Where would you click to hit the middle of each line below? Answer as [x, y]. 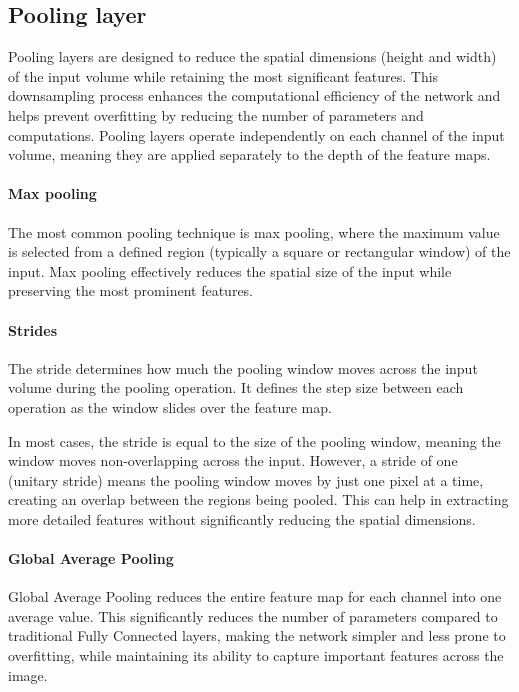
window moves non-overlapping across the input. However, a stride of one [233, 460]
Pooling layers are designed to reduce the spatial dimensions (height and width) [252, 56]
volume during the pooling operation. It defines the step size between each [236, 387]
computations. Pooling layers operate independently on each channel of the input [256, 134]
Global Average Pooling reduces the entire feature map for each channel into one [255, 596]
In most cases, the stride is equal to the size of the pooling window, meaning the [254, 440]
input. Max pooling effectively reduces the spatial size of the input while [230, 270]
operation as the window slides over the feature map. [170, 406]
